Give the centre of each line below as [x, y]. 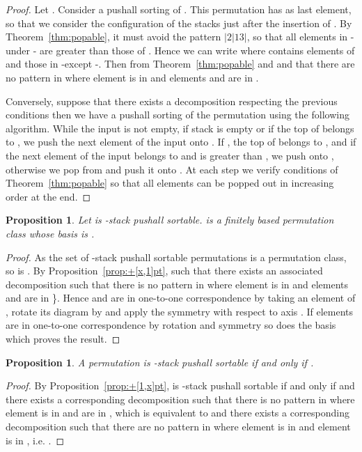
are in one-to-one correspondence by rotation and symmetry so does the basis [171, 325]
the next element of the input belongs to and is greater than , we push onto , [170, 155]
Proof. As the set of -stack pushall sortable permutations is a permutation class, [176, 257]
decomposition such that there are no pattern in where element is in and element [178, 427]
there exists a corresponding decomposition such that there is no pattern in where [180, 399]
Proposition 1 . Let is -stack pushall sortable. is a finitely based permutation [170, 220]
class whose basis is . [50, 233]
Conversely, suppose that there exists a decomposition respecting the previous [172, 101]
